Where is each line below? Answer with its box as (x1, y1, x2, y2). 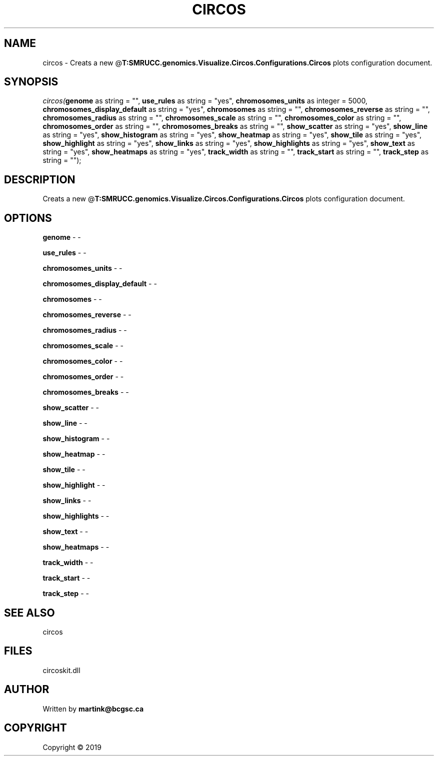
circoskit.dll (42, 666, 80, 675)
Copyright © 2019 (42, 743, 101, 752)
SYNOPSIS (4, 75, 58, 88)
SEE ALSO (4, 606, 55, 619)
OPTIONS (4, 211, 52, 224)
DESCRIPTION (4, 173, 75, 186)
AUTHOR (4, 683, 49, 696)
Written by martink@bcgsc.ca (42, 704, 144, 713)
